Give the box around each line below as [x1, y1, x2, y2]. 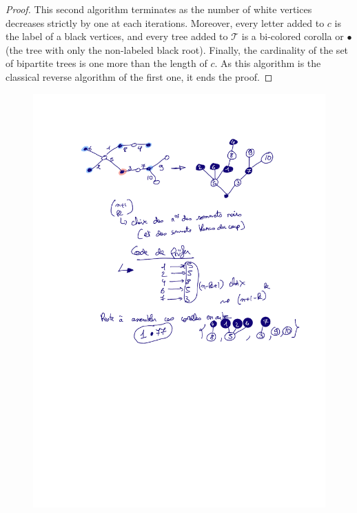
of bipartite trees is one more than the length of [6, 56, 207, 70]
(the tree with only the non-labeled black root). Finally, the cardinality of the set [6, 42, 349, 57]
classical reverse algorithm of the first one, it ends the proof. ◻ [6, 69, 273, 84]
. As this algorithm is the [214, 56, 321, 70]
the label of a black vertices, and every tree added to [6, 29, 228, 43]
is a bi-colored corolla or [241, 29, 344, 43]
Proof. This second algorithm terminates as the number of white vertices [6, 2, 312, 16]
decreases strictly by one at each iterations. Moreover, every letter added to [6, 15, 325, 30]
